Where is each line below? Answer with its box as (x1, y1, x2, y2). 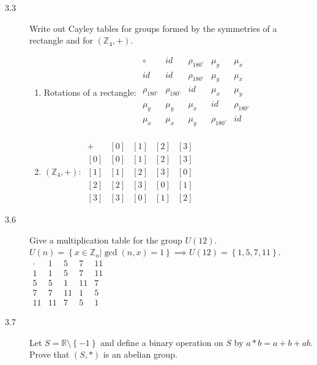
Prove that (29, 348, 70, 361)
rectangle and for (29, 34, 93, 47)
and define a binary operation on (100, 336, 223, 348)
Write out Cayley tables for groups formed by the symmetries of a (29, 21, 277, 34)
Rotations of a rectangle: (43, 85, 136, 98)
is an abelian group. (103, 348, 177, 361)
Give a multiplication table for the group (29, 233, 182, 246)
